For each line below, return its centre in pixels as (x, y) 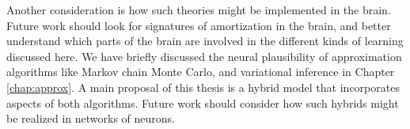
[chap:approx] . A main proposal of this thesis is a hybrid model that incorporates (203, 87)
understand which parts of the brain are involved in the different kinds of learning (205, 41)
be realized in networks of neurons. (91, 118)
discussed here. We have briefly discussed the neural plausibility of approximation (204, 56)
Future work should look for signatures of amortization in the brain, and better (199, 25)
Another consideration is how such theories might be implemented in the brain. (199, 9)
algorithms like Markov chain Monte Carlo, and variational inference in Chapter (201, 72)
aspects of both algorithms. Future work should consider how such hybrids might (203, 102)
